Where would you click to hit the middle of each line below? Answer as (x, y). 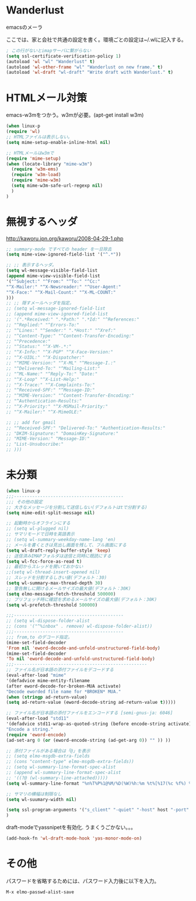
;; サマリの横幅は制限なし (34, 794)
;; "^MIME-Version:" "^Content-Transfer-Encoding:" (70, 396)
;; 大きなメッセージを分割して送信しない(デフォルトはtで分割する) (77, 507)
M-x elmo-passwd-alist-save (40, 892)
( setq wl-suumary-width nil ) (41, 799)
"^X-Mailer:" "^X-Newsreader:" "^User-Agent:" (64, 287)
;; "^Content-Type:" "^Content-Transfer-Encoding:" (70, 336)
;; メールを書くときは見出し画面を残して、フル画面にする (66, 545)
